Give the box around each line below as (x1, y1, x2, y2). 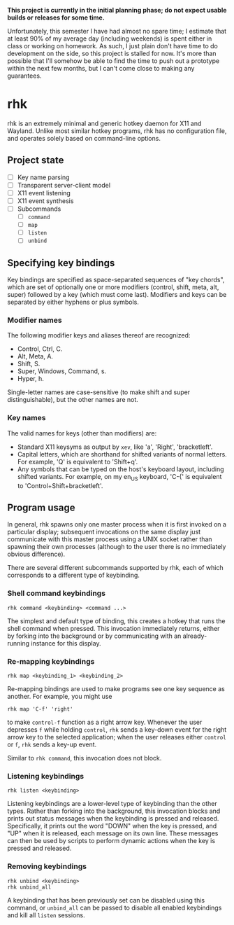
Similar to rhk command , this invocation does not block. (7, 753, 162, 762)
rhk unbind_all (7, 884, 52, 891)
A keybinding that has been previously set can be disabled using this (7, 896, 205, 904)
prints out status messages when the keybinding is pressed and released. (7, 814, 219, 823)
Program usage (7, 501, 75, 513)
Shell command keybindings (7, 588, 106, 598)
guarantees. (7, 71, 42, 80)
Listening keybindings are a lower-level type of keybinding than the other (7, 800, 218, 808)
